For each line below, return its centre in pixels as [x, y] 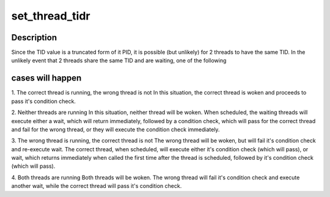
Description [34, 38]
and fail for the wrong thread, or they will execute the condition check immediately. [116, 129]
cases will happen [46, 78]
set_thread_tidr [51, 16]
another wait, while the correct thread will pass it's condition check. [97, 186]
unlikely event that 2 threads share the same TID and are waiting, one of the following [119, 60]
